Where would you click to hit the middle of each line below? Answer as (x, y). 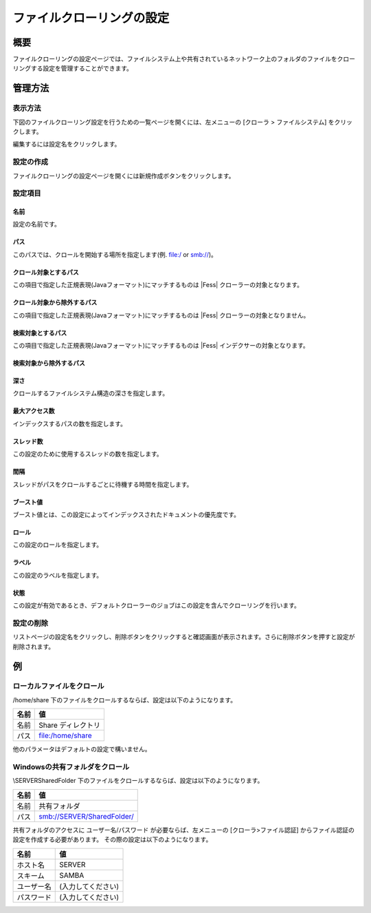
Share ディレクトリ (70, 725)
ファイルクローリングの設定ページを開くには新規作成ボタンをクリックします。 (124, 176)
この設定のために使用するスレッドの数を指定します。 (88, 454)
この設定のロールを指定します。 (58, 545)
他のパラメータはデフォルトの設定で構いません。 (82, 749)
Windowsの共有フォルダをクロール (71, 767)
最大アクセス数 (34, 411)
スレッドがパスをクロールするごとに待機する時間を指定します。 (103, 484)
